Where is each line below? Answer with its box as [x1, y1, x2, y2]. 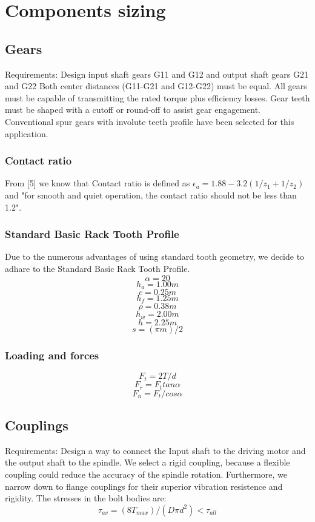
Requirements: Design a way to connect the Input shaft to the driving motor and [5, 444, 306, 456]
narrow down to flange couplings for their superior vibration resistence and [5, 480, 283, 492]
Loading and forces [5, 347, 99, 362]
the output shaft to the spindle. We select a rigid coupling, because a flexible [5, 456, 290, 469]
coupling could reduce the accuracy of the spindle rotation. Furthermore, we [5, 467, 288, 480]
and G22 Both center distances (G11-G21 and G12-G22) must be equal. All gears [5, 80, 307, 92]
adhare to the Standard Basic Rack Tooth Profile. [5, 262, 190, 274]
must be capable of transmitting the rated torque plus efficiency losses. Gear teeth [5, 91, 310, 104]
